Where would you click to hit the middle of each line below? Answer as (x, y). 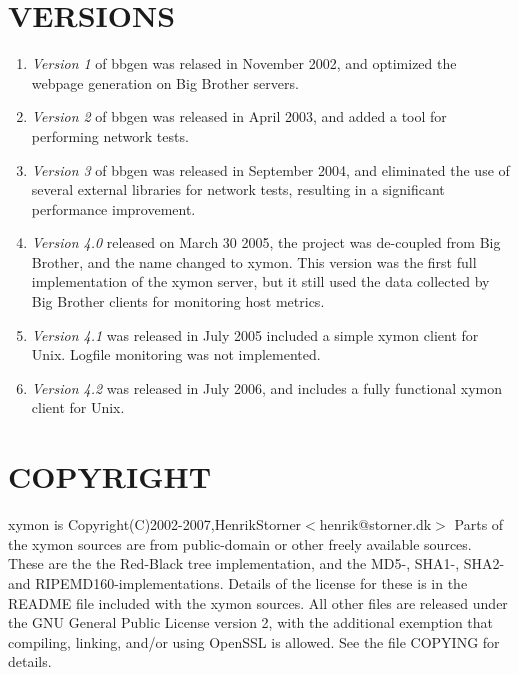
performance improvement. (113, 208)
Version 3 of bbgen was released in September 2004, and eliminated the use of (270, 169)
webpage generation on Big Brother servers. (165, 82)
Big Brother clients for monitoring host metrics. (178, 301)
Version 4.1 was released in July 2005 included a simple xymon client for (255, 334)
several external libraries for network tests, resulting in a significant (238, 189)
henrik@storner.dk (375, 524)
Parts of (479, 524)
